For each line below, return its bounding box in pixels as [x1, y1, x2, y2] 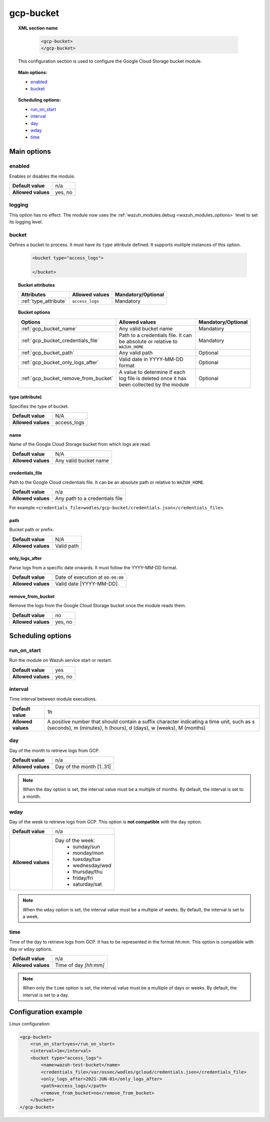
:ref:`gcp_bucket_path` [20, 349, 74, 356]
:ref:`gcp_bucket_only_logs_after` [20, 359, 99, 366]
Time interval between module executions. [9, 696, 97, 702]
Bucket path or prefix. [9, 527, 54, 533]
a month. [22, 793, 41, 799]
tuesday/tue [72, 856, 101, 863]
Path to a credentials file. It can [118, 332, 192, 339]
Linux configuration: [9, 1020, 51, 1026]
